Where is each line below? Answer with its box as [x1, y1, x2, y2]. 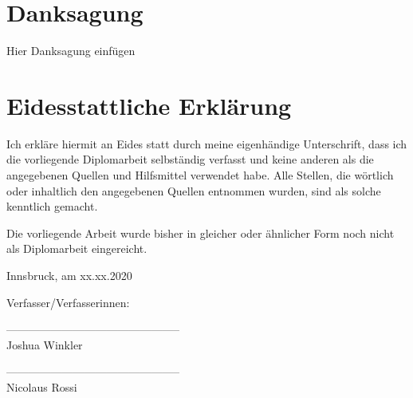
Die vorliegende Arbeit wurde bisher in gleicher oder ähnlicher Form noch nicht [6, 224, 395, 241]
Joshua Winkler [6, 336, 83, 353]
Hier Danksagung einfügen [6, 42, 136, 59]
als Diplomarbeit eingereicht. [6, 240, 147, 257]
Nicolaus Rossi [6, 378, 77, 395]
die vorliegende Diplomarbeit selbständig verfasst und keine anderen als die [6, 151, 374, 167]
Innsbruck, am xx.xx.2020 [6, 267, 132, 283]
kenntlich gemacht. [6, 198, 98, 215]
